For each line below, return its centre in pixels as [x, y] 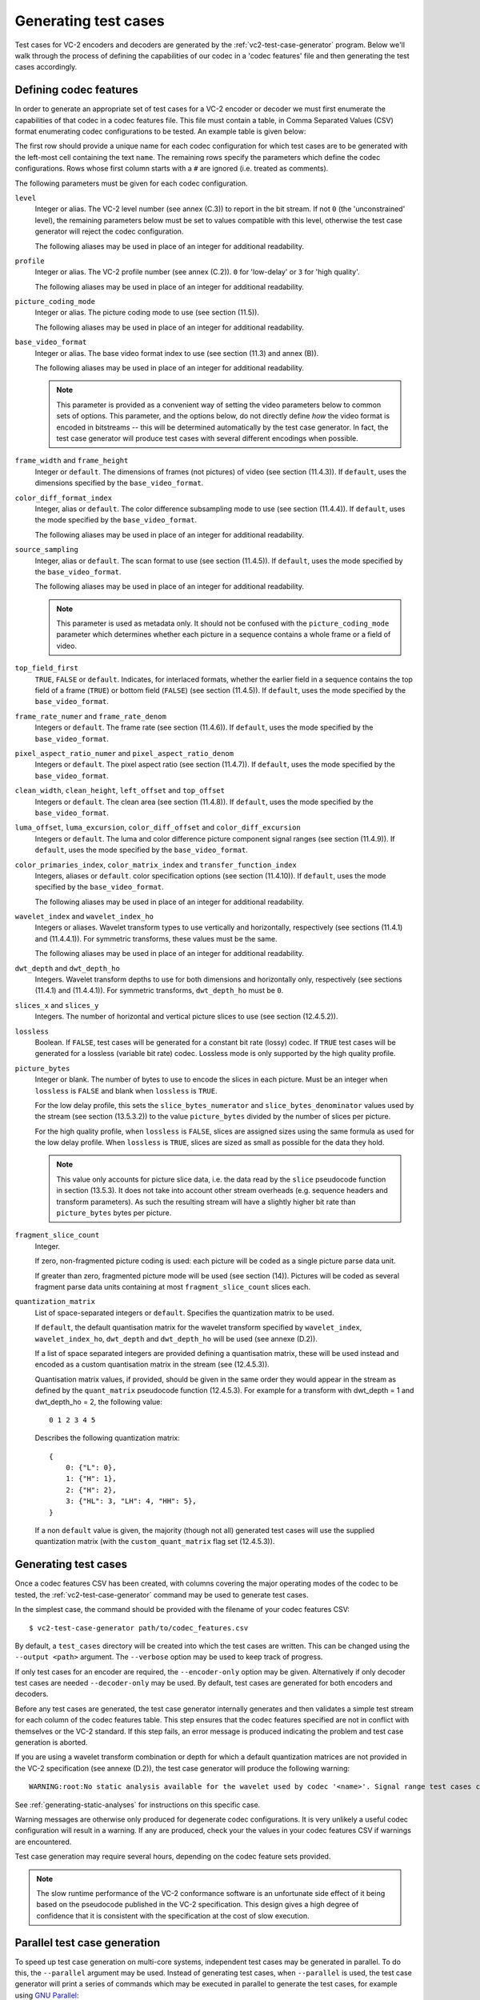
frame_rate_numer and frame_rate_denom [91, 716]
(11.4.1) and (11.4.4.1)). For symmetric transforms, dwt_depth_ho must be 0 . [159, 990]
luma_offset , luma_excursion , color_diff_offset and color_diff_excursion [158, 827]
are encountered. [43, 1842]
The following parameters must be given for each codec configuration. [131, 183]
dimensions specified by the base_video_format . [119, 483]
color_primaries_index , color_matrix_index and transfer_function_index [156, 865]
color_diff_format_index [63, 498]
